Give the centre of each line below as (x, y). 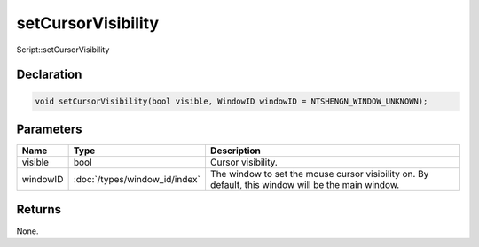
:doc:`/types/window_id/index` (137, 180)
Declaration (49, 75)
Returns (39, 209)
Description (236, 151)
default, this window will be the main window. (305, 185)
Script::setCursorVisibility (63, 50)
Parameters (49, 129)
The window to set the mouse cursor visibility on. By (319, 174)
